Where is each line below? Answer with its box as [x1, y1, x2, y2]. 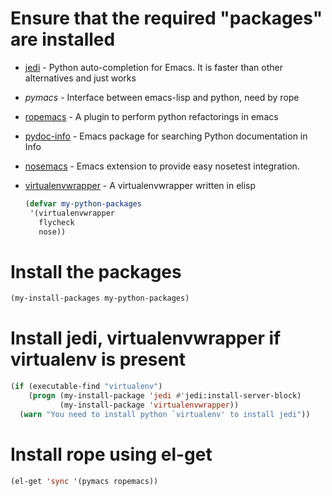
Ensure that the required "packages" [10, 7, 323, 30]
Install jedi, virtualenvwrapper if [10, 327, 282, 350]
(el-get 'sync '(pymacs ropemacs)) [10, 476, 159, 486]
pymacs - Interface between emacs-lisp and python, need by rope [24, 91, 300, 103]
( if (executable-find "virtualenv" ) [10, 382, 163, 392]
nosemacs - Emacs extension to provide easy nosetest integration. [24, 160, 300, 172]
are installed [10, 28, 116, 51]
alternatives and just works [24, 72, 137, 84]
